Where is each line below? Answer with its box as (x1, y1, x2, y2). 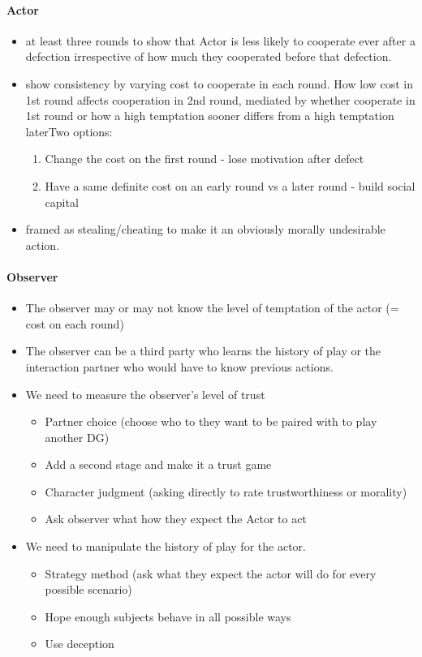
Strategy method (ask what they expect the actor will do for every (45, 565, 377, 582)
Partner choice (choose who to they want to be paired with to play (45, 413, 377, 430)
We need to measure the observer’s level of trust (25, 385, 265, 402)
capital (45, 193, 79, 210)
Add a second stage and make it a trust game (45, 456, 272, 473)
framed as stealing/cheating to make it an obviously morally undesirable (25, 221, 385, 238)
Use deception (45, 635, 114, 652)
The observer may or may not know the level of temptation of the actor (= (25, 299, 399, 316)
